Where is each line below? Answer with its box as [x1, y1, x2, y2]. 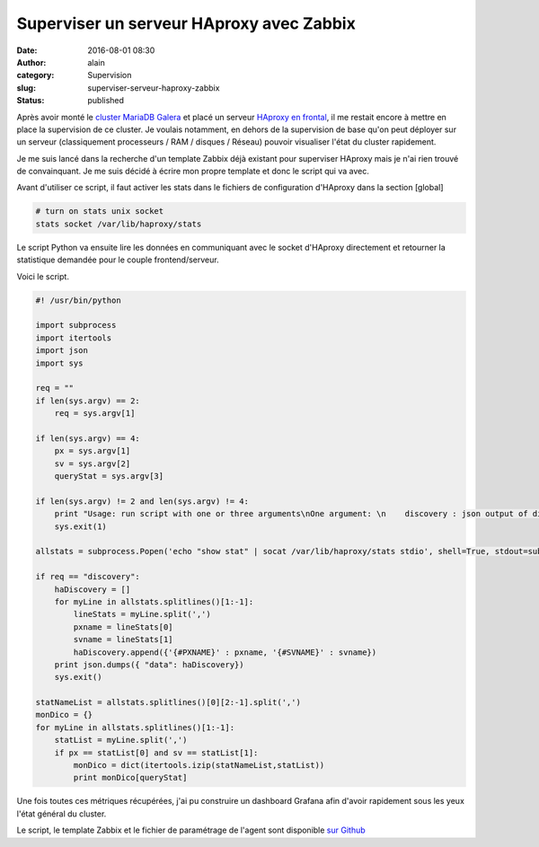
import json [35, 346, 89, 356]
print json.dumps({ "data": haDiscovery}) [54, 659, 244, 669]
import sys [35, 357, 84, 368]
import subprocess [35, 320, 117, 331]
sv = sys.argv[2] [54, 458, 131, 469]
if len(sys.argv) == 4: [35, 433, 141, 444]
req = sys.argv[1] [54, 409, 136, 419]
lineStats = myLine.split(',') [73, 609, 211, 620]
